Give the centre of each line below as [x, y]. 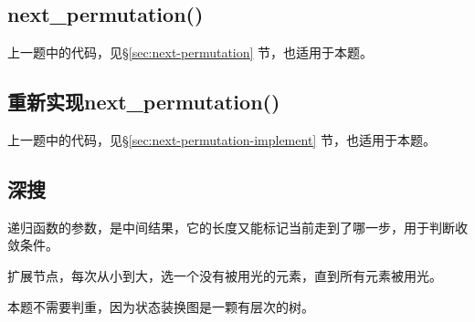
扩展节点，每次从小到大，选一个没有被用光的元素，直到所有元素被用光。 [225, 275]
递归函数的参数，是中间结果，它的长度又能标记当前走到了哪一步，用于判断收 [237, 227]
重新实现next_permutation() [144, 102]
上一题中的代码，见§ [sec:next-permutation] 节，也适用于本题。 [190, 52]
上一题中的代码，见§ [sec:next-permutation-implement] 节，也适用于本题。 [222, 140]
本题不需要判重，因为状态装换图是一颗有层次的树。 [161, 306]
